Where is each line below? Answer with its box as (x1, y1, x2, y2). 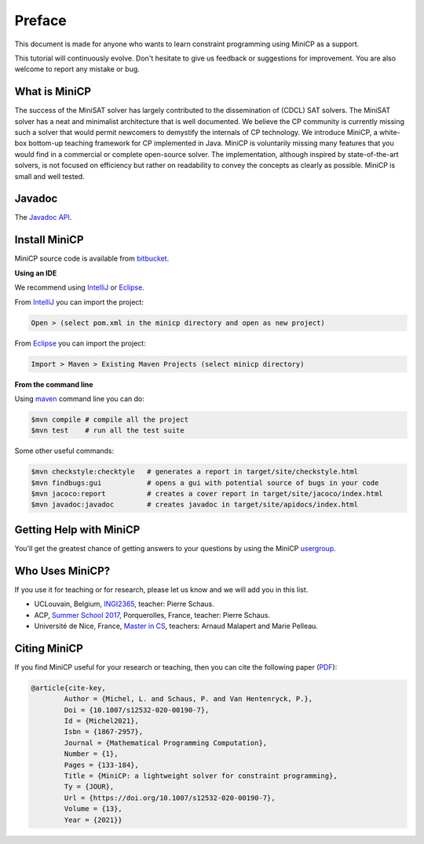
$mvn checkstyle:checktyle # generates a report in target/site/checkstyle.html (31, 467, 359, 477)
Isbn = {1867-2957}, (64, 727, 144, 736)
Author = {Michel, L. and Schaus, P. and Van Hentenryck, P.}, (64, 695, 313, 703)
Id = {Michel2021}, (64, 717, 139, 725)
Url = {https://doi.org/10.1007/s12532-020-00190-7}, (64, 793, 276, 802)
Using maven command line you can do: (14, 393, 145, 404)
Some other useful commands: (14, 446, 115, 455)
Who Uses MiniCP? (14, 564, 111, 577)
